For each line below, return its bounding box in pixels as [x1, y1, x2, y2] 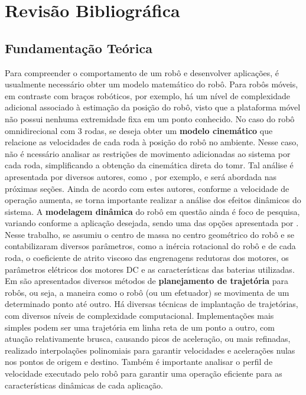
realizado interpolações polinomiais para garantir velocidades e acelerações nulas [5, 344, 295, 356]
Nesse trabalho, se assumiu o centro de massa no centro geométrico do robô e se [5, 228, 294, 240]
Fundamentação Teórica [5, 38, 152, 57]
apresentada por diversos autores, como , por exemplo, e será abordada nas [5, 170, 277, 182]
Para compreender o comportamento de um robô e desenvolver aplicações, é [5, 66, 279, 79]
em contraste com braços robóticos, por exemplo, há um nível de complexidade [5, 89, 290, 102]
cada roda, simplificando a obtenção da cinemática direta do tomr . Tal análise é [5, 159, 294, 171]
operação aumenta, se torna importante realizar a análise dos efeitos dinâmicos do [5, 194, 301, 206]
